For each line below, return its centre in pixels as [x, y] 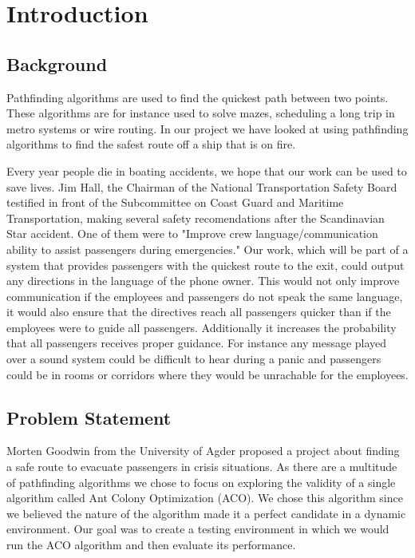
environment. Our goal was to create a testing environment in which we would [198, 529]
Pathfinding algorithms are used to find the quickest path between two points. [198, 97]
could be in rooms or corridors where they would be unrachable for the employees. [207, 374]
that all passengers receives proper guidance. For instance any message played [197, 343]
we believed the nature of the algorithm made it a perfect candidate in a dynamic [206, 513]
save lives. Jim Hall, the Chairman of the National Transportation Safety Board [202, 186]
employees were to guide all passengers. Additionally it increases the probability [202, 327]
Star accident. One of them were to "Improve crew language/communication [192, 233]
